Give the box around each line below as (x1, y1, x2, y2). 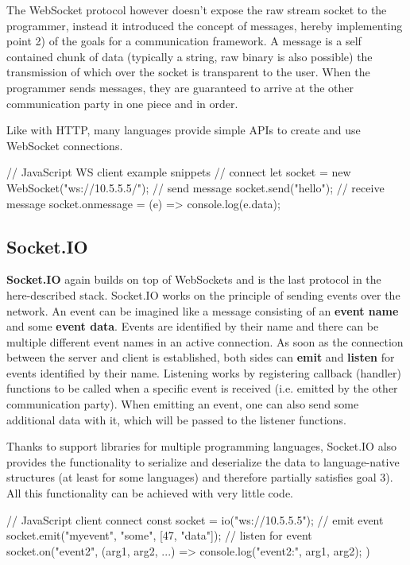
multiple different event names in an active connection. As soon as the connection (6, 333, 404, 350)
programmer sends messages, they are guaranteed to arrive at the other (6, 79, 354, 95)
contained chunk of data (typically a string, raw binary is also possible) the (6, 48, 373, 64)
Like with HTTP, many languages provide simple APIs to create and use (6, 122, 361, 138)
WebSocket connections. (6, 137, 123, 153)
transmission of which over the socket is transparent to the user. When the (6, 64, 370, 80)
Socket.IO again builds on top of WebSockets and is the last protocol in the (6, 271, 381, 288)
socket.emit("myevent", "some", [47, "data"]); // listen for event (6, 527, 312, 544)
